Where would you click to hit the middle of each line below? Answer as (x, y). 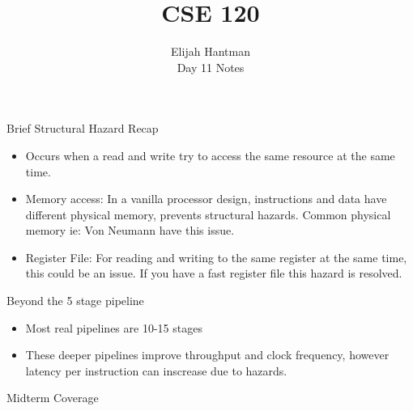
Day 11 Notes (211, 67)
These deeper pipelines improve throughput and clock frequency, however (207, 355)
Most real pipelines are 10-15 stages (114, 327)
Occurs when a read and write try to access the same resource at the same (210, 155)
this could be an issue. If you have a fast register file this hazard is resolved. (214, 273)
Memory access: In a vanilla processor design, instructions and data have (206, 199)
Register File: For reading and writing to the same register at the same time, (216, 257)
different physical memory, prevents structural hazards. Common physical (208, 214)
